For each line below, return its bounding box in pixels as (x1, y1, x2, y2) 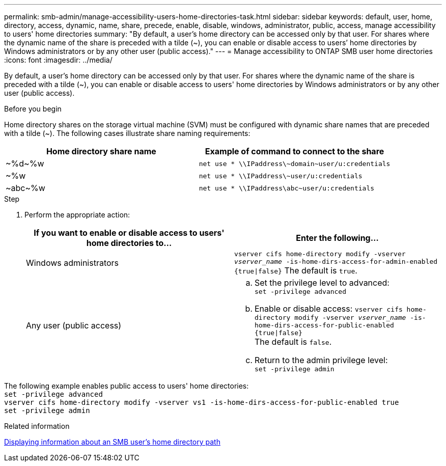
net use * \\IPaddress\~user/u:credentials (199, 172, 363, 180)
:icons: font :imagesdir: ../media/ (4, 56, 113, 64)
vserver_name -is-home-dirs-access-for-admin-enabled (234, 258, 438, 265)
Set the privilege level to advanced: (255, 278, 389, 288)
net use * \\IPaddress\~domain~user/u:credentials (199, 159, 391, 168)
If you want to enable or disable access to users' (34, 228, 225, 238)
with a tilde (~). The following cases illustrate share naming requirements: (4, 129, 250, 138)
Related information (4, 422, 70, 430)
